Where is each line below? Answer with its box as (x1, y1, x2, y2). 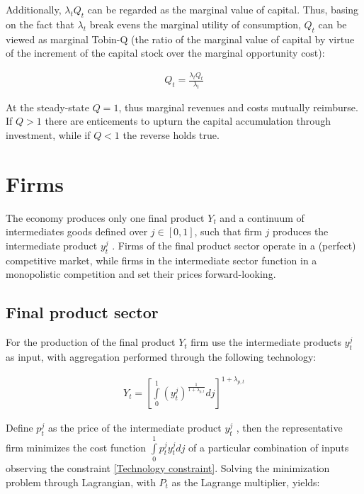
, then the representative (236, 420, 343, 435)
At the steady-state (6, 99, 89, 114)
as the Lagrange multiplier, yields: (171, 474, 320, 489)
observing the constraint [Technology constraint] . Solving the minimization (6, 460, 330, 475)
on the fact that (6, 16, 74, 31)
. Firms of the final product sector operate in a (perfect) (112, 237, 356, 252)
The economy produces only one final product (6, 210, 205, 225)
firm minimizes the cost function (6, 439, 147, 454)
